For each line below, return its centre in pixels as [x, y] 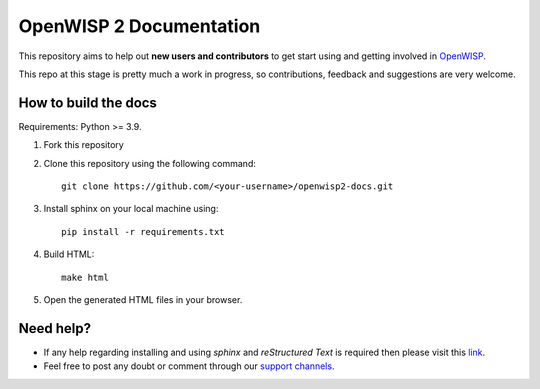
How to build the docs [87, 102]
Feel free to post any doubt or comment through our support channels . [189, 366]
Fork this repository [83, 145]
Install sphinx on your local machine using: [131, 209]
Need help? [55, 328]
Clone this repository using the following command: [150, 163]
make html [85, 277]
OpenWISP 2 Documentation [139, 26]
